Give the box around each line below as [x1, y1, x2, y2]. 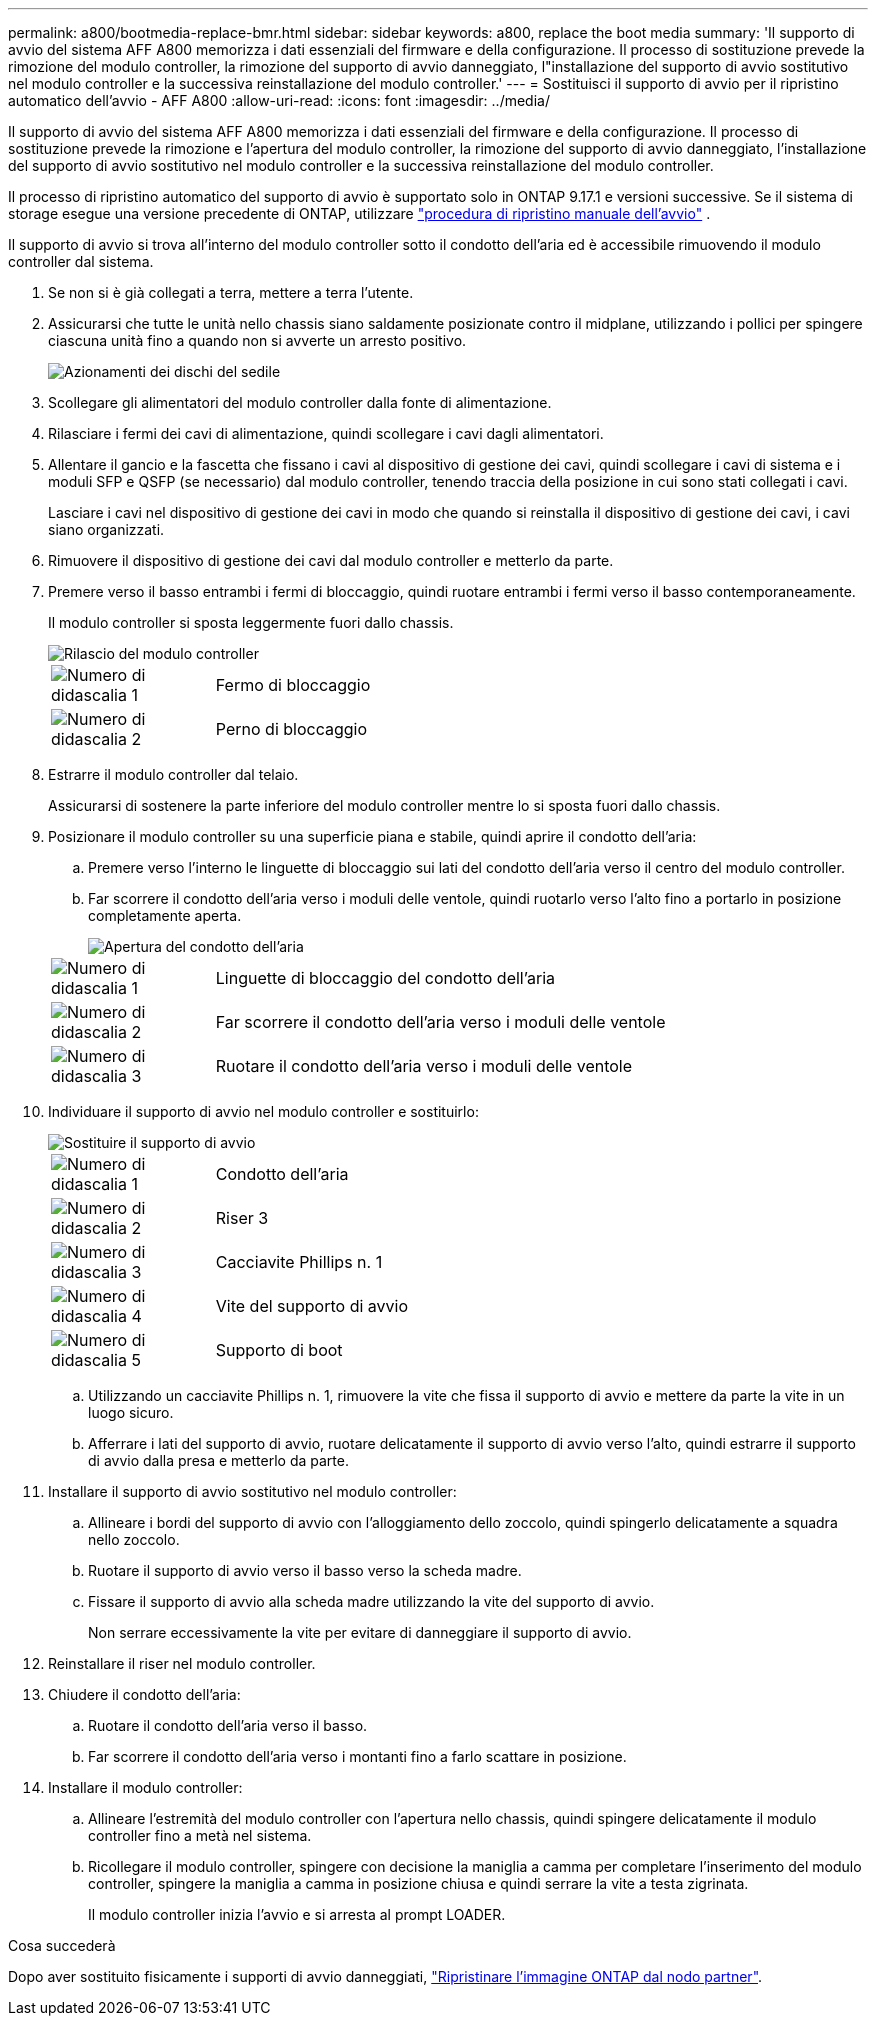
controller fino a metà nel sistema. [88, 1827, 312, 1844]
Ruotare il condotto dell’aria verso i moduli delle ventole [215, 1056, 633, 1076]
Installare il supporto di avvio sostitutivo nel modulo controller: [48, 1483, 457, 1500]
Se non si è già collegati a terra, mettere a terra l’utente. [48, 284, 414, 301]
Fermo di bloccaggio [215, 675, 371, 695]
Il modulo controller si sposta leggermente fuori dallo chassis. [48, 614, 454, 631]
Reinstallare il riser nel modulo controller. [48, 1655, 316, 1672]
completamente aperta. [88, 907, 242, 924]
